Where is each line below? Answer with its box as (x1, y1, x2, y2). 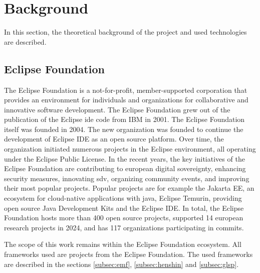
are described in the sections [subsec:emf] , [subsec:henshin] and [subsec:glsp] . (4, 258, 239, 269)
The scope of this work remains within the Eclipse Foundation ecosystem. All (4, 239, 241, 249)
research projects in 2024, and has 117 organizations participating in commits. (4, 222, 244, 232)
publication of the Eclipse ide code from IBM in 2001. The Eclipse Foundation (4, 114, 245, 124)
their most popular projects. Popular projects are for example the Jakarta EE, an (4, 183, 254, 193)
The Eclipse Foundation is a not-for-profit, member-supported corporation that (4, 84, 247, 95)
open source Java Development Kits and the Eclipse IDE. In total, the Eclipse (4, 202, 244, 213)
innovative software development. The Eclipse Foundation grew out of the (4, 104, 230, 114)
